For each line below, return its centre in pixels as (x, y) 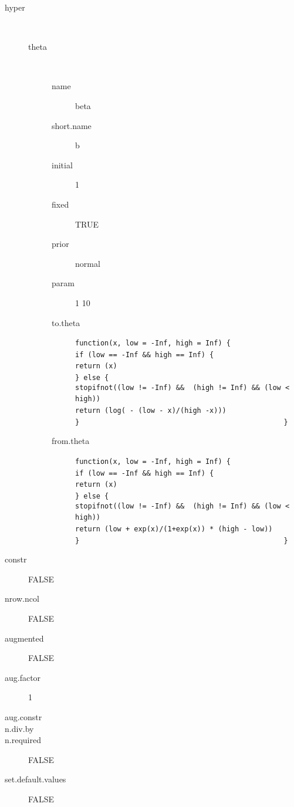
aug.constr (23, 716)
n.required (23, 740)
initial (62, 165)
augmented (24, 638)
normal (88, 263)
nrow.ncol (22, 599)
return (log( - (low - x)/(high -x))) (151, 411)
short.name (72, 125)
